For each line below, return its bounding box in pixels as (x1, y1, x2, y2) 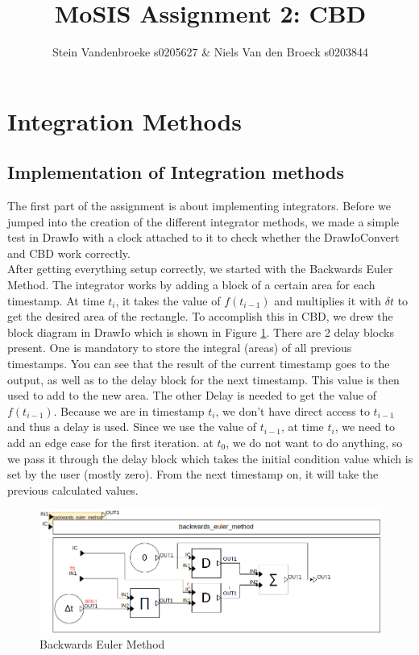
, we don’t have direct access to (215, 402, 370, 419)
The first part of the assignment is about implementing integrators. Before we (7, 197, 391, 214)
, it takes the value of (115, 292, 221, 309)
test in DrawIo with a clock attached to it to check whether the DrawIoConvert (7, 229, 400, 246)
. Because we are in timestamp (53, 402, 205, 419)
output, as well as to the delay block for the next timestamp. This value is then (7, 371, 400, 388)
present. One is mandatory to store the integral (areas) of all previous (7, 339, 352, 356)
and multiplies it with (274, 292, 382, 309)
